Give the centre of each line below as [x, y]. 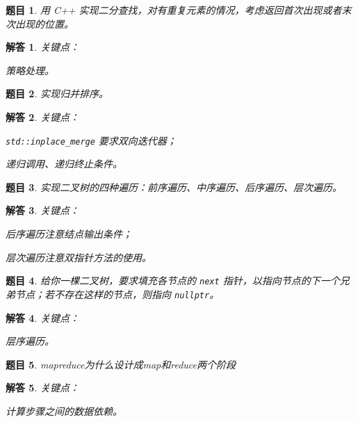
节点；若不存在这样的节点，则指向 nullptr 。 [117, 294]
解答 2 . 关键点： [42, 116]
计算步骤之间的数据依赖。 [64, 411]
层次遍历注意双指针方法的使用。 [79, 257]
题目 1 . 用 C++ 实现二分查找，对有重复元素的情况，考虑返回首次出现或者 [174, 10]
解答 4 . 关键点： [42, 317]
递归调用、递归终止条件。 [64, 164]
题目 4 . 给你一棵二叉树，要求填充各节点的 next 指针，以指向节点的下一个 [173, 281]
